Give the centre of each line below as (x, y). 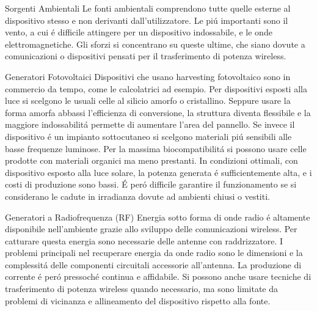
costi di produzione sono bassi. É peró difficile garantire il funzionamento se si (151, 184)
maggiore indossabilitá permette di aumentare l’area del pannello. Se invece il (150, 124)
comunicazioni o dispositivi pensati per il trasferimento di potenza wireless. (146, 56)
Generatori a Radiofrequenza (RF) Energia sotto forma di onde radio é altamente (158, 217)
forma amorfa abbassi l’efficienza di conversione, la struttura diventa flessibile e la (158, 112)
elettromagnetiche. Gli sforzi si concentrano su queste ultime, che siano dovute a (155, 44)
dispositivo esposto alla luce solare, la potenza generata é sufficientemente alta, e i (158, 172)
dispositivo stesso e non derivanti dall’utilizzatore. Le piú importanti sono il (147, 20)
